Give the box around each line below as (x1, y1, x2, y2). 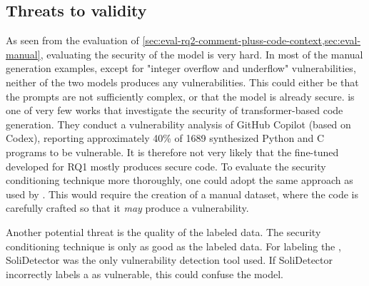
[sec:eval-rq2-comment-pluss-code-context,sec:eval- (142, 33, 361, 48)
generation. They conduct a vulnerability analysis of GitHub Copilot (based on (6, 116, 351, 131)
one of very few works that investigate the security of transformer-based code (6, 103, 343, 118)
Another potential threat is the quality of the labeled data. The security (6, 224, 321, 239)
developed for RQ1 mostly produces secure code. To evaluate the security (6, 158, 326, 173)
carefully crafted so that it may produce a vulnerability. (6, 200, 249, 215)
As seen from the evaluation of (6, 33, 139, 48)
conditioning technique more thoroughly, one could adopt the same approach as (6, 173, 353, 188)
